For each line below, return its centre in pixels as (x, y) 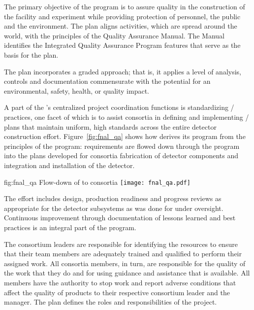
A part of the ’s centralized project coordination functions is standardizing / (119, 107)
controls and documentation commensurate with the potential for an (107, 81)
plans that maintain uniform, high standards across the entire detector (110, 126)
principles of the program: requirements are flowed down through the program (122, 146)
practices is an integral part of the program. (70, 227)
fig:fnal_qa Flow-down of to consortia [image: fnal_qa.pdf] (97, 182)
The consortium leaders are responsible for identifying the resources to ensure (121, 244)
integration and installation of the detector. (69, 165)
